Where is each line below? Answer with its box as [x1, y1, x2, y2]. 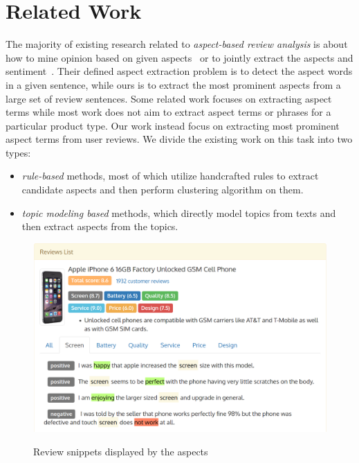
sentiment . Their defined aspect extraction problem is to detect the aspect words [6, 64, 353, 78]
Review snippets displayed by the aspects [33, 444, 208, 458]
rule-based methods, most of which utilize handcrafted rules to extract [21, 168, 319, 183]
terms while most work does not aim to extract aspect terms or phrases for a [6, 105, 331, 119]
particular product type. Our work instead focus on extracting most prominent [6, 118, 340, 132]
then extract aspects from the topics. [21, 219, 178, 234]
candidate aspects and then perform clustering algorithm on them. [21, 182, 304, 197]
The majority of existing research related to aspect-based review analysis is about [6, 37, 348, 51]
